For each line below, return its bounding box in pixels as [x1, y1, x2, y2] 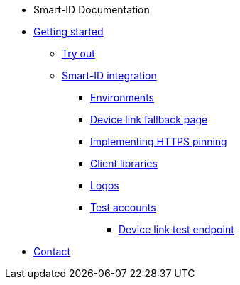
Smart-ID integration [62, 69, 157, 82]
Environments [90, 91, 154, 104]
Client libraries [90, 157, 158, 169]
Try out [62, 47, 95, 60]
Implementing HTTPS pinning [90, 135, 227, 147]
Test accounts [90, 201, 156, 213]
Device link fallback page [90, 113, 208, 125]
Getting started [33, 26, 104, 38]
